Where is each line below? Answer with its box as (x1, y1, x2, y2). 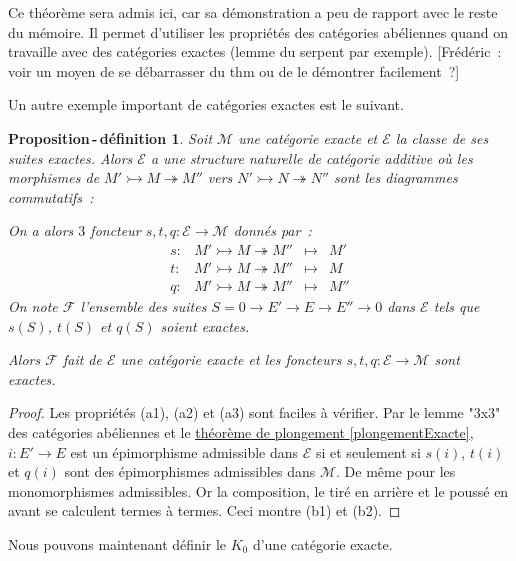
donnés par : (233, 220, 312, 241)
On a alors (8, 220, 74, 241)
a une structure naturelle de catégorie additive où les (150, 147, 473, 168)
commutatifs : (8, 186, 94, 207)
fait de (62, 349, 102, 370)
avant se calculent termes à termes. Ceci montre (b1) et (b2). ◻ (8, 500, 401, 521)
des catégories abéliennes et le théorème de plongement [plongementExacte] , (8, 422, 474, 442)
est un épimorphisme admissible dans (70, 441, 299, 462)
